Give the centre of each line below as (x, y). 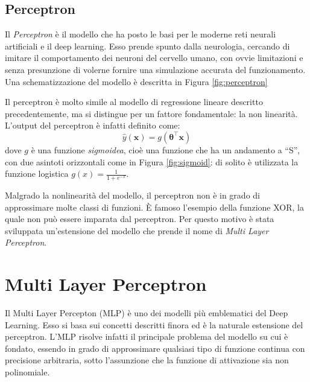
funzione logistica (37, 173)
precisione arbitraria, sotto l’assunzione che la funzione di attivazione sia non (147, 360)
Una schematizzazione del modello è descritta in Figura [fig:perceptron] (136, 81)
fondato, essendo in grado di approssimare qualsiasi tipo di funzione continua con (155, 348)
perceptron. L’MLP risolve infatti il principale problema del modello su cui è (147, 336)
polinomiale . (27, 372)
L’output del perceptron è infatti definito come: (93, 125)
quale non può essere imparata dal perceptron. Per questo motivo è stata (140, 219)
